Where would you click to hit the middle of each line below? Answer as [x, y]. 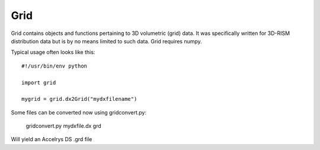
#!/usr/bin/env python [55, 66]
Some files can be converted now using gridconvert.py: [79, 112]
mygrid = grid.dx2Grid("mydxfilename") [79, 99]
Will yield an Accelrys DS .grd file [52, 139]
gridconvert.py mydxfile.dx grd [64, 126]
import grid [39, 82]
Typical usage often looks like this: [53, 52]
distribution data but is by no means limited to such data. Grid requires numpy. [107, 41]
